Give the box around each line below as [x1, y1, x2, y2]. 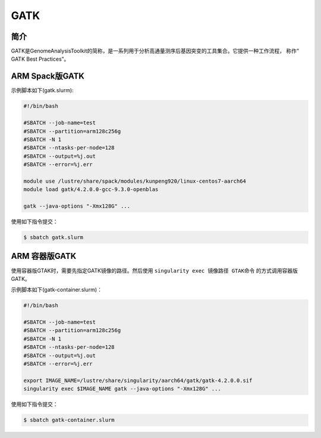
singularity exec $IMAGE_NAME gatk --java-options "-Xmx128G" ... [23, 386, 221, 392]
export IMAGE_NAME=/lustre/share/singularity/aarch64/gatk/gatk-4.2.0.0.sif [23, 377, 253, 384]
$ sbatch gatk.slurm [23, 234, 83, 240]
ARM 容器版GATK [11, 251, 77, 261]
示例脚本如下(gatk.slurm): [11, 87, 74, 94]
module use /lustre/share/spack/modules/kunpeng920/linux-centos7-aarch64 [23, 177, 247, 184]
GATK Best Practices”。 [11, 55, 70, 62]
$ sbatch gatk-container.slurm [23, 417, 115, 424]
